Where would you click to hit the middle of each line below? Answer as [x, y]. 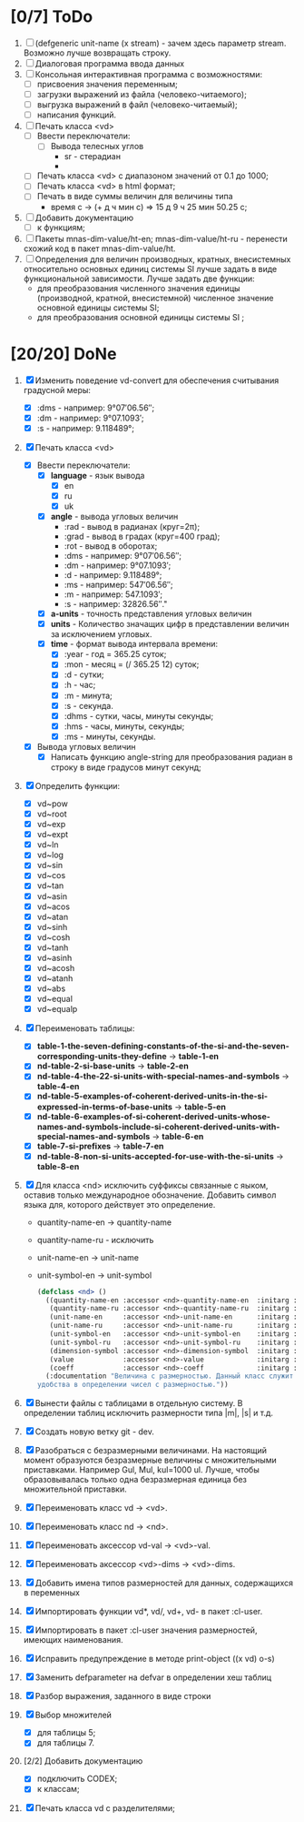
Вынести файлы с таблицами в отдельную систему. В [139, 1403]
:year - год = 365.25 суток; [115, 654]
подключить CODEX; [77, 1779]
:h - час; [80, 685]
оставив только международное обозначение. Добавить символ [150, 1195]
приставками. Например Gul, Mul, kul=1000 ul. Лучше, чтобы [141, 1470]
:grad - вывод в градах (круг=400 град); [142, 536]
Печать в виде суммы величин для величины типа [135, 197]
